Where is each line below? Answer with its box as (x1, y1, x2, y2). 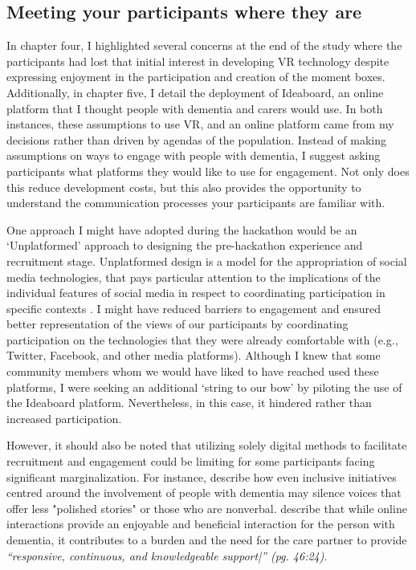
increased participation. (6, 409, 122, 426)
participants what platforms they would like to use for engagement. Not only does (6, 162, 410, 179)
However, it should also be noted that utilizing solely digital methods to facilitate (6, 437, 407, 454)
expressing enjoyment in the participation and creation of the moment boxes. (6, 68, 385, 85)
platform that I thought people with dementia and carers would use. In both (6, 100, 383, 116)
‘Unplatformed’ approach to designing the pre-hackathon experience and (6, 237, 363, 254)
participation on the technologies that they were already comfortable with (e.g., (6, 331, 398, 348)
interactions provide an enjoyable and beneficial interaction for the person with (6, 515, 395, 532)
